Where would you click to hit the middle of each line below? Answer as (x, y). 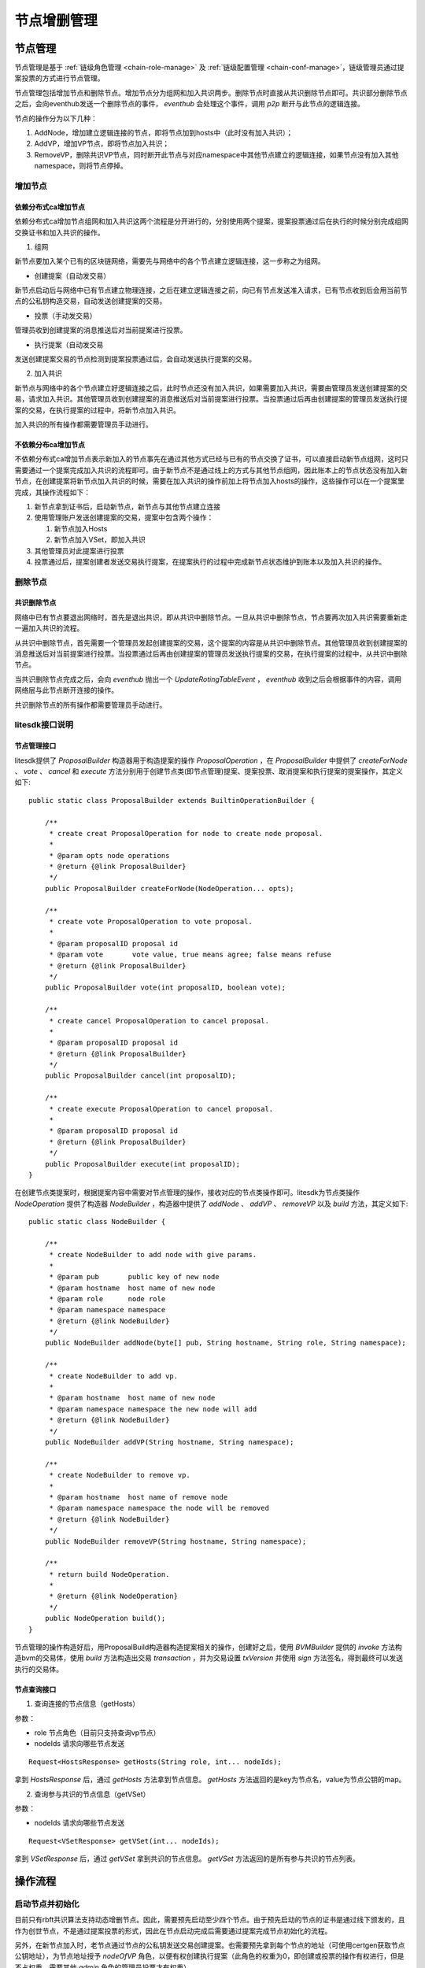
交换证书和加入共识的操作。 (59, 232)
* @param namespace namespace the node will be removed (159, 1508)
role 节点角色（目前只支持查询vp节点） (97, 1733)
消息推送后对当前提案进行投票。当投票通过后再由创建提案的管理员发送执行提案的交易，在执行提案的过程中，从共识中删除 (211, 654)
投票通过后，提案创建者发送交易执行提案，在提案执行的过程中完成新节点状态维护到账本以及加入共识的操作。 (210, 561)
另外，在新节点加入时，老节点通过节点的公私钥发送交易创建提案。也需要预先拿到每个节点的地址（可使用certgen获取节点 (210, 1945)
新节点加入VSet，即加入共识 (100, 540)
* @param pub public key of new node (134, 1277)
